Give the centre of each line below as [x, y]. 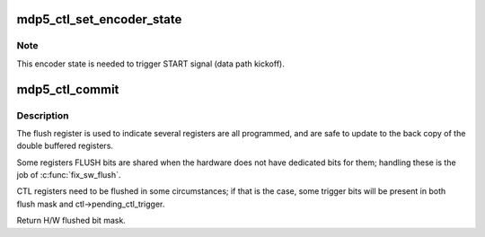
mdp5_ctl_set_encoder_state [99, 19]
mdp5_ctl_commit [68, 89]
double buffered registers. [65, 146]
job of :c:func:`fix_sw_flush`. [69, 175]
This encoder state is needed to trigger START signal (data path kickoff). [150, 64]
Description [43, 115]
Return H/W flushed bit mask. [71, 221]
